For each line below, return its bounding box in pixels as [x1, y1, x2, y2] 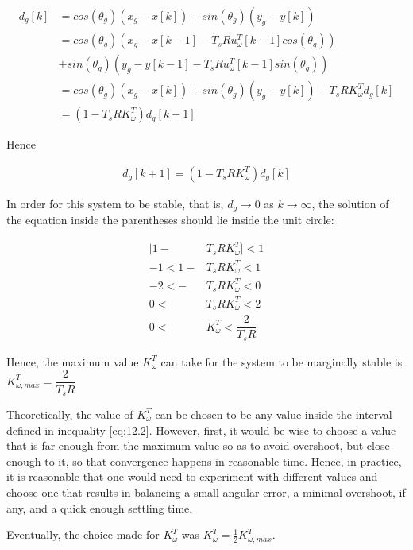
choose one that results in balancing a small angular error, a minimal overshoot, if [6, 483, 406, 500]
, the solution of [311, 195, 389, 211]
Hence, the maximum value [6, 353, 139, 370]
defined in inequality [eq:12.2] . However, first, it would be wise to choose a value [6, 421, 396, 438]
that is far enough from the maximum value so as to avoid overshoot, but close [6, 437, 390, 454]
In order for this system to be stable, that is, [6, 195, 224, 211]
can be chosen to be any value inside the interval [155, 405, 392, 422]
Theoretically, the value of [6, 405, 133, 422]
